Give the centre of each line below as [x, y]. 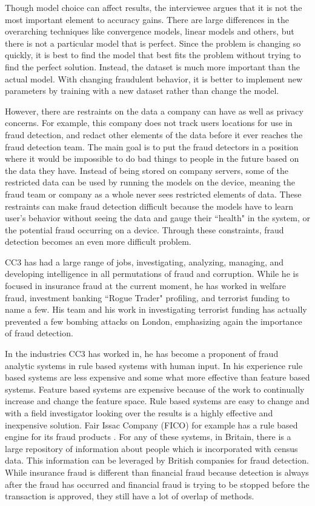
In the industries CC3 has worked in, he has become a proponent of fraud [142, 354]
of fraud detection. [39, 333]
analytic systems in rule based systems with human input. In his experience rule [154, 365]
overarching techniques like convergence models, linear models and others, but [150, 31]
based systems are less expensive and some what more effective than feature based [157, 377]
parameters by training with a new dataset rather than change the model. [142, 91]
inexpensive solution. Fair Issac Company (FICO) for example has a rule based [151, 424]
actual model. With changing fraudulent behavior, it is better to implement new [154, 78]
